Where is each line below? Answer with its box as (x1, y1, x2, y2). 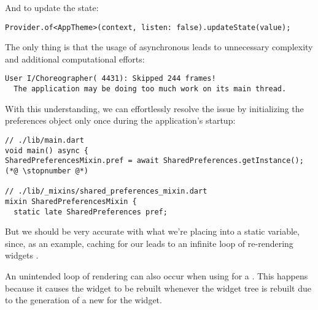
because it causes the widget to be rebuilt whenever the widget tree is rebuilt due (5, 281, 311, 294)
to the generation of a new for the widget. (5, 293, 162, 306)
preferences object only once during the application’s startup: (5, 114, 236, 127)
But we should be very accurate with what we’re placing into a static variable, (5, 225, 300, 238)
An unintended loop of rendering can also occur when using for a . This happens (5, 269, 308, 282)
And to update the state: (5, 1, 99, 13)
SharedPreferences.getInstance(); (163, 156, 304, 165)
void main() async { (5, 146, 89, 155)
